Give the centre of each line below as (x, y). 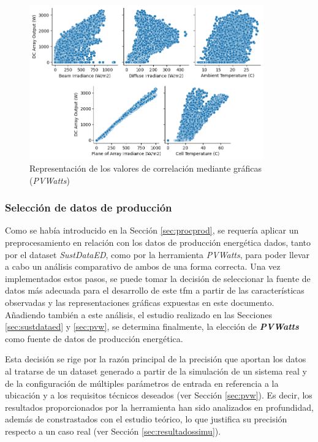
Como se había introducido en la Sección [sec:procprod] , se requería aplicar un (152, 230)
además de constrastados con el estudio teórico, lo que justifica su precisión (146, 419)
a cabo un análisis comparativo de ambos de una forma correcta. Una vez (143, 266)
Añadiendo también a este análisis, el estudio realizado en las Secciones (139, 314)
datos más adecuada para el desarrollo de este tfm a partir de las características (155, 290)
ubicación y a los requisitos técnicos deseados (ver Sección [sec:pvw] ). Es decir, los (159, 395)
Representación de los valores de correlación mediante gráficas (146, 168)
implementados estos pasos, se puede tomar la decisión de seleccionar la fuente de (158, 278)
